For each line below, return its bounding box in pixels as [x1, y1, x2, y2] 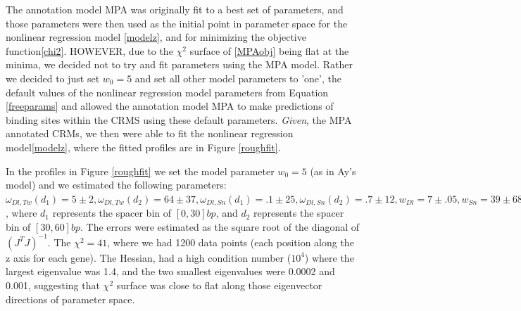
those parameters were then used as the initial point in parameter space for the [6, 15, 348, 30]
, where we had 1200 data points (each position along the [107, 234, 354, 249]
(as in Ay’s [310, 163, 356, 178]
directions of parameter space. [6, 291, 135, 306]
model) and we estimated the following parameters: [6, 177, 227, 192]
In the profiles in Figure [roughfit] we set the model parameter [6, 163, 275, 178]
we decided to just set [6, 70, 100, 85]
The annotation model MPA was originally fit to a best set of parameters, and [6, 2, 344, 16]
